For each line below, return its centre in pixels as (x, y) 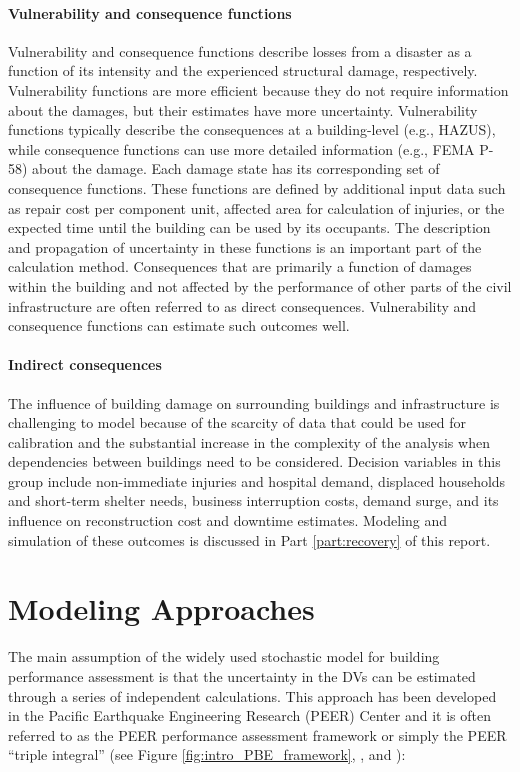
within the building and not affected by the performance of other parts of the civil (260, 285)
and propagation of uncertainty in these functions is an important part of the (245, 246)
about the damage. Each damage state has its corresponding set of (236, 168)
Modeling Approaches (161, 608)
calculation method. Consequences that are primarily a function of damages (240, 266)
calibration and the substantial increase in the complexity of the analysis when (249, 441)
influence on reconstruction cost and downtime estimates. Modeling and (228, 520)
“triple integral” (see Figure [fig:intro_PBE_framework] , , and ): (207, 754)
